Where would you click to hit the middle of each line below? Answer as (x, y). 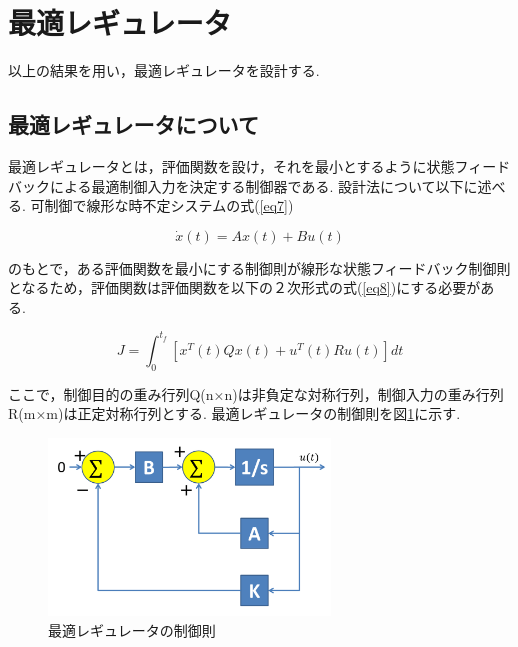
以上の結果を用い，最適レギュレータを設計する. (164, 70)
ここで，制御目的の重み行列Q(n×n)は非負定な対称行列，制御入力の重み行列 (256, 393)
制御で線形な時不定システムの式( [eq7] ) (169, 205)
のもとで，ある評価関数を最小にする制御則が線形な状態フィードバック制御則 (259, 267)
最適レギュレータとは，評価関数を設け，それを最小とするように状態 (231, 165)
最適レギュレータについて (133, 124)
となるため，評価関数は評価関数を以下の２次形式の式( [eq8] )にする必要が (244, 287)
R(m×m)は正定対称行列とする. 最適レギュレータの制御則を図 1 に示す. (234, 413)
